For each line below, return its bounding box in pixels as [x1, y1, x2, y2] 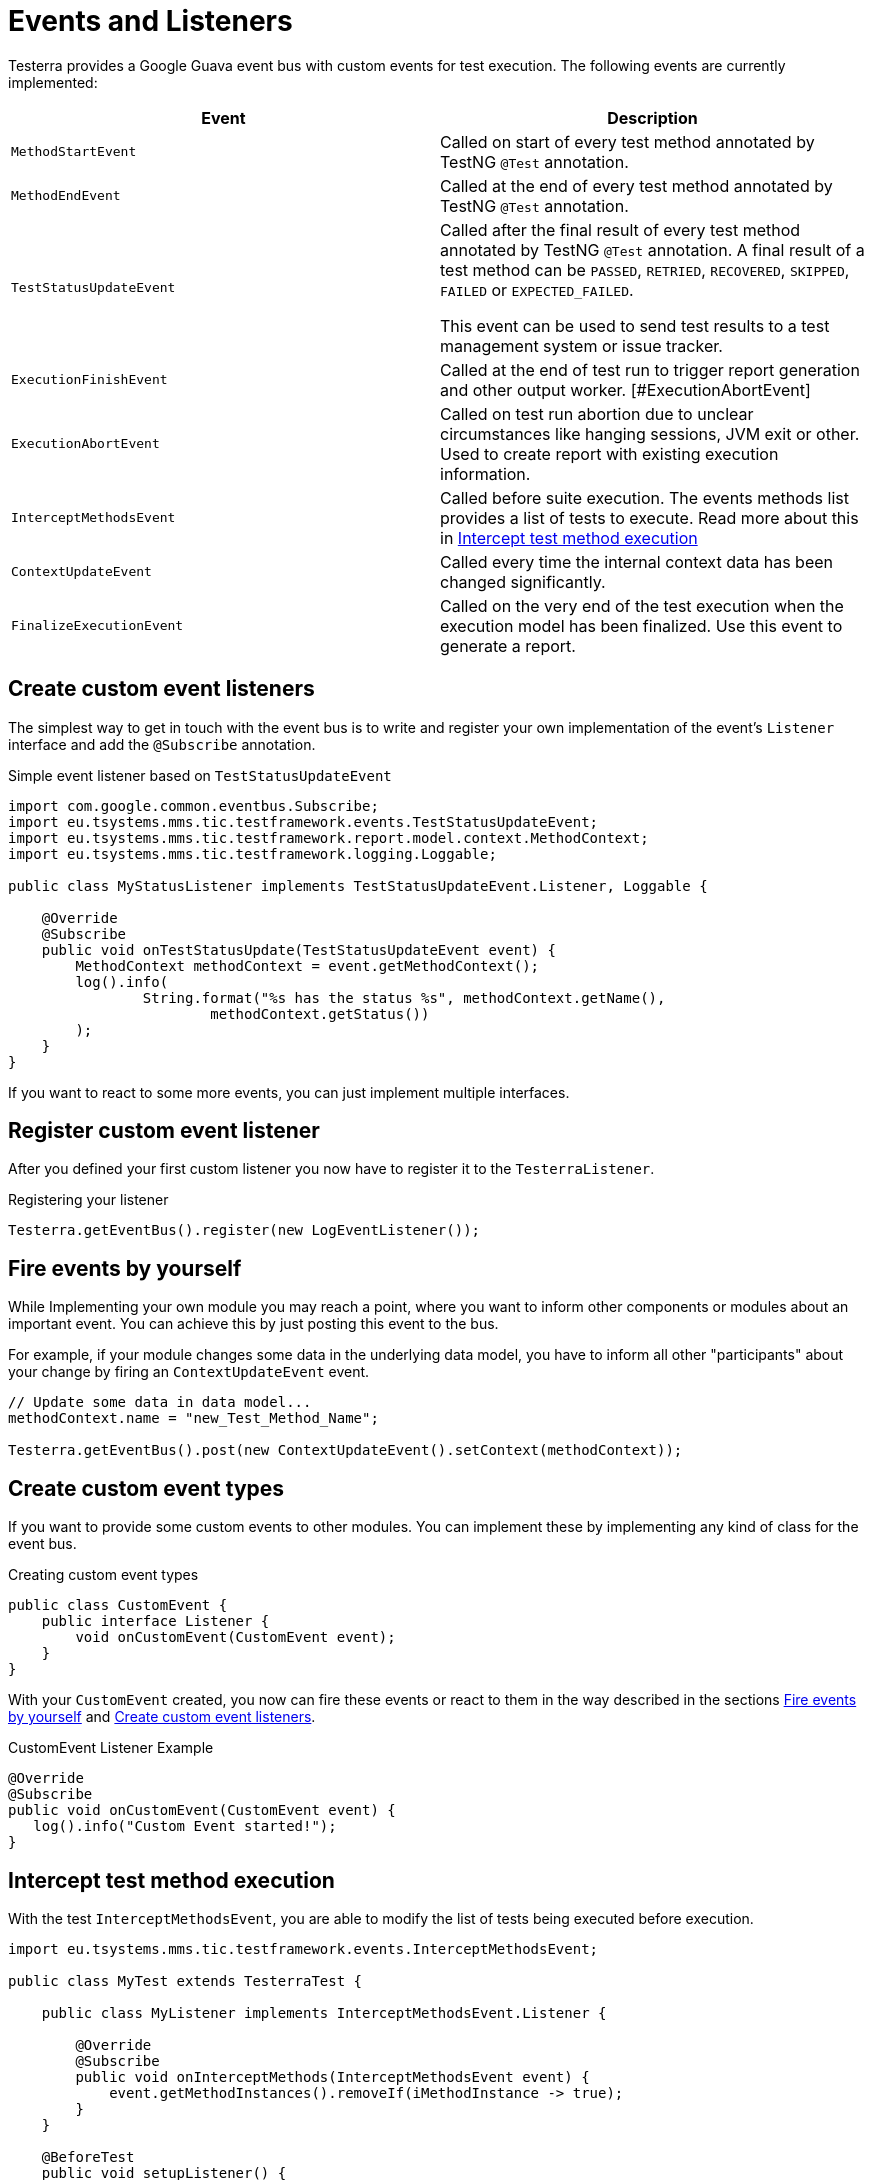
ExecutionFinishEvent [11, 372, 168, 388]
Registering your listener [8, 1191, 169, 1209]
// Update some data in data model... [8, 1394, 312, 1411]
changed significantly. [440, 571, 606, 592]
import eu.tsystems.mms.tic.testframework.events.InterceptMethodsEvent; [8, 1940, 599, 1957]
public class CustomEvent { [8, 1597, 228, 1614]
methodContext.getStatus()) [210, 1005, 430, 1022]
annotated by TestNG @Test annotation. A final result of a [440, 239, 865, 260]
